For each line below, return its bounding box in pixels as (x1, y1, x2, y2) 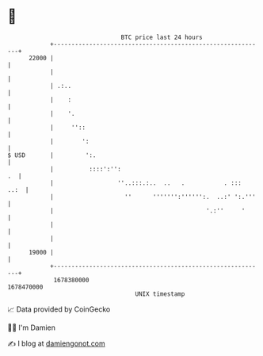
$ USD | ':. (7, 151, 97, 159)
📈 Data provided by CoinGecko (7, 304, 111, 314)
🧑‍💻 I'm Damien (7, 323, 56, 332)
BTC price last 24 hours (120, 33, 203, 41)
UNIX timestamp (135, 289, 185, 298)
